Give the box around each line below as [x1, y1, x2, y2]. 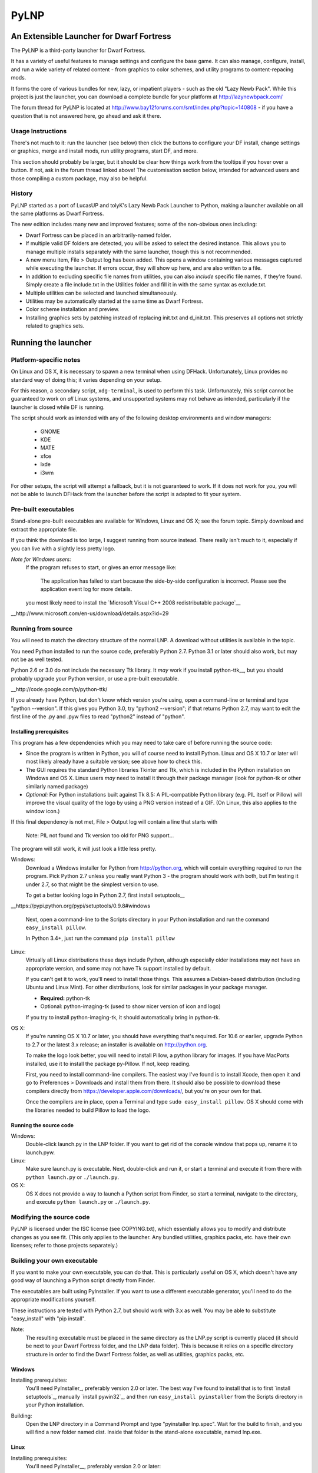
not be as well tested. [11, 656, 63, 663]
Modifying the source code [11, 1213, 90, 1221]
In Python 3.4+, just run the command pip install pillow [25, 934, 175, 942]
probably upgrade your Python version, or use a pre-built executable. [11, 675, 180, 682]
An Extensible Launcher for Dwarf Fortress [11, 31, 171, 41]
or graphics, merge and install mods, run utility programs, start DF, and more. [11, 147, 198, 154]
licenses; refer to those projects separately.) [11, 1241, 118, 1249]
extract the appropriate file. [11, 526, 78, 533]
